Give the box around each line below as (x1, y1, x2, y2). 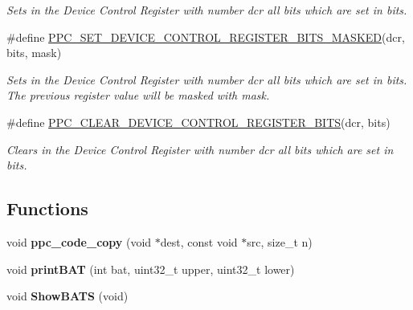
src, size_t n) (247, 233, 313, 250)
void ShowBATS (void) (6, 288, 129, 304)
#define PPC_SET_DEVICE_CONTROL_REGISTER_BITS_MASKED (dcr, (6, 28, 405, 45)
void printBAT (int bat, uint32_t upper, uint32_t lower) (6, 260, 295, 277)
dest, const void (160, 233, 238, 250)
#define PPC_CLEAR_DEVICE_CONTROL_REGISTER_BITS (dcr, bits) (6, 113, 391, 130)
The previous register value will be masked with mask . (6, 87, 270, 104)
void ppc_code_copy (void (6, 233, 152, 250)
